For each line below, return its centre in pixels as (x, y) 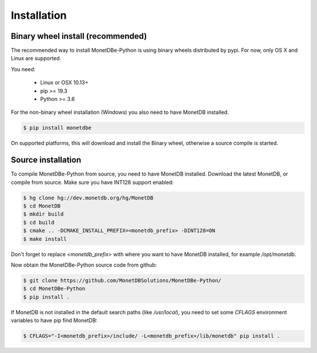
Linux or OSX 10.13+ (64, 83)
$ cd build (39, 222)
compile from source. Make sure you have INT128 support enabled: (92, 182)
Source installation (46, 160)
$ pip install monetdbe (58, 128)
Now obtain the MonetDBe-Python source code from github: (84, 265)
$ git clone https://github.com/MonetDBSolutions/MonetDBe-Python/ (122, 280)
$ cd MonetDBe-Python (54, 289)
